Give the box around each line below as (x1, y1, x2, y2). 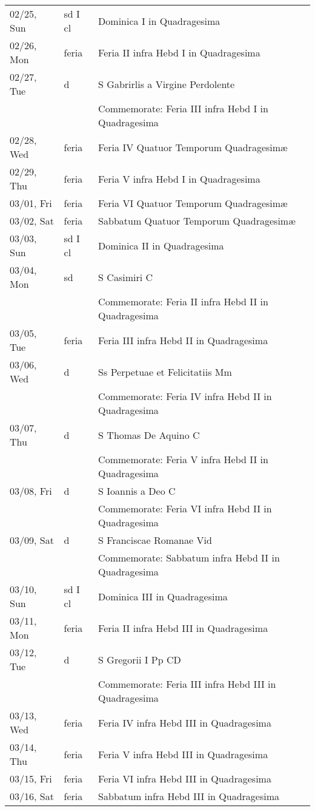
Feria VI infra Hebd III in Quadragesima (98, 772, 271, 786)
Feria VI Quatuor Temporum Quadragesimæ (98, 196, 288, 210)
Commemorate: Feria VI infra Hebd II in (98, 501, 272, 515)
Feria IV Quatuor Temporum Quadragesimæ (98, 140, 288, 154)
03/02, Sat (10, 214, 54, 228)
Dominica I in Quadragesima (98, 13, 220, 28)
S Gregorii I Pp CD (98, 652, 181, 667)
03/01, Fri (10, 196, 52, 210)
